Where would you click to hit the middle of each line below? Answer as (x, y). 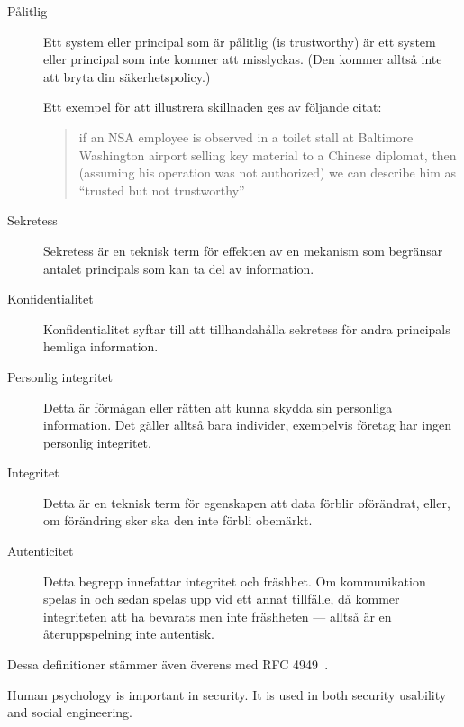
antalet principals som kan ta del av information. (179, 268)
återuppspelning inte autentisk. (129, 634)
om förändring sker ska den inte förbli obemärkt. (178, 520)
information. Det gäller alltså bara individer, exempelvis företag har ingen (247, 425)
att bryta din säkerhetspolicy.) (127, 76)
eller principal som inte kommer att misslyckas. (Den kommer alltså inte (243, 59)
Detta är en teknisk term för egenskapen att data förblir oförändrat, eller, (247, 502)
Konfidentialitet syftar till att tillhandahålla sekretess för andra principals (247, 328)
